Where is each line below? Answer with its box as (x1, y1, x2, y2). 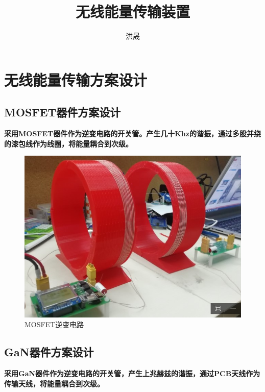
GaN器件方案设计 (4, 344, 94, 360)
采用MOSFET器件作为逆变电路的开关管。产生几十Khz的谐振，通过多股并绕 (4, 128, 261, 139)
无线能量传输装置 (75, 1, 190, 22)
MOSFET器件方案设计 (4, 104, 121, 120)
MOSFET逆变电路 (25, 319, 84, 330)
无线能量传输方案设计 (4, 69, 148, 90)
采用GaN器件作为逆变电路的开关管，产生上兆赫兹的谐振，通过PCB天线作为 (4, 368, 260, 379)
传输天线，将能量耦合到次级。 (4, 378, 104, 388)
